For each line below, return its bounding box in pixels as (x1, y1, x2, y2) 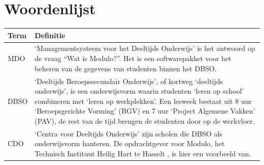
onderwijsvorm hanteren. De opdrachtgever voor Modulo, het (35, 138, 225, 149)
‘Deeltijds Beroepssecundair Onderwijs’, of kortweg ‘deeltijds (35, 75, 223, 86)
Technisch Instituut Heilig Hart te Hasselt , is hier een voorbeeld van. (35, 148, 251, 158)
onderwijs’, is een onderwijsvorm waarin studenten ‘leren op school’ (35, 86, 244, 96)
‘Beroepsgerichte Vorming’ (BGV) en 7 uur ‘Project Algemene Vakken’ (35, 105, 255, 116)
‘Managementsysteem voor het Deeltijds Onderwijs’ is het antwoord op (35, 43, 255, 53)
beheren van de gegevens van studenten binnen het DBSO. (35, 63, 217, 73)
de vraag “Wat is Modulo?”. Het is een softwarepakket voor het (35, 53, 232, 64)
